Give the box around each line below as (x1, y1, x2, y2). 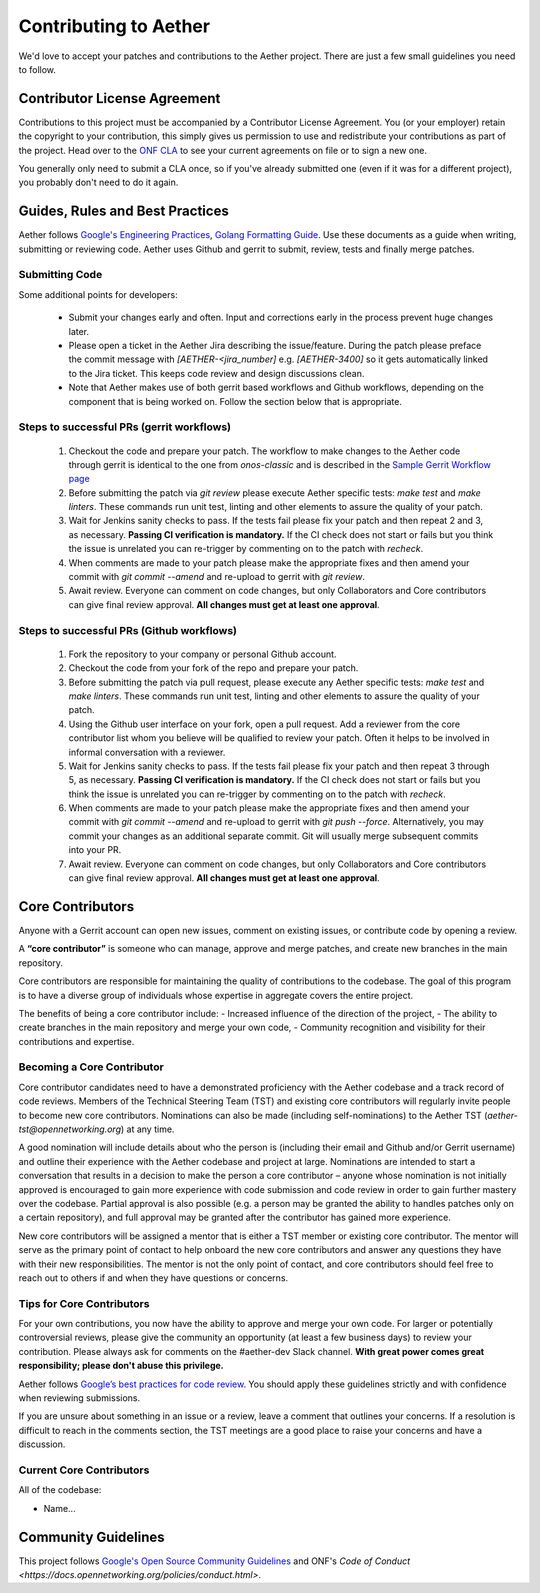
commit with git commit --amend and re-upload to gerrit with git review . (68, 571, 365, 583)
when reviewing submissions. (18, 1391, 140, 1404)
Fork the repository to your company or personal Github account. (68, 648, 337, 660)
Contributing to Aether (18, 15, 210, 37)
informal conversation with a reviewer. (68, 746, 226, 758)
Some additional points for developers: (18, 288, 179, 300)
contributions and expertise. (18, 1035, 135, 1047)
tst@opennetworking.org (18, 1123, 122, 1135)
